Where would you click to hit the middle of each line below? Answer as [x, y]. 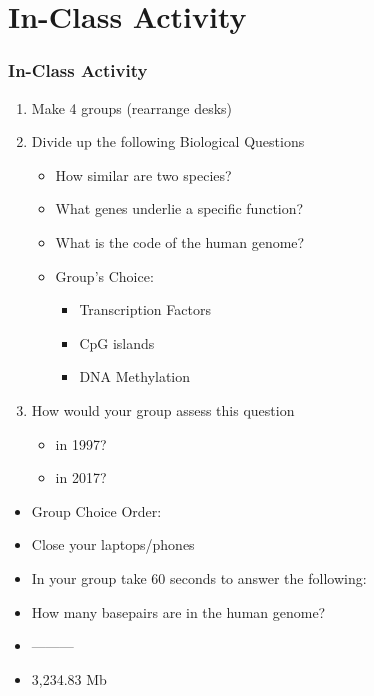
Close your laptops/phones [113, 544]
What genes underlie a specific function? [179, 208]
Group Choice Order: [96, 510]
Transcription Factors [145, 309]
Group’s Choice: [104, 275]
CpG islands [117, 342]
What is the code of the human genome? [180, 241]
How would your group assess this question [163, 409]
